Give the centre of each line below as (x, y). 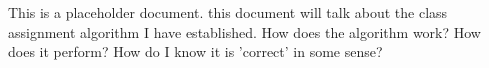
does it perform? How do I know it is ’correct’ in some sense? (195, 51)
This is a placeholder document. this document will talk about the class (228, 12)
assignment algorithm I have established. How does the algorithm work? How (244, 31)
